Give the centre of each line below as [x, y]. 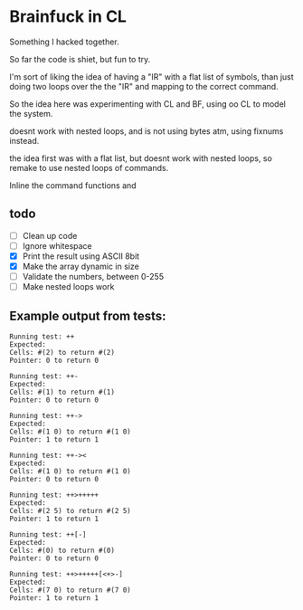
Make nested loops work [68, 287]
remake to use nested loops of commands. [89, 167]
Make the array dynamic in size [81, 266]
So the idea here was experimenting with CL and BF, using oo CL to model [148, 104]
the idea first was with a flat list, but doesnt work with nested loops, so [141, 158]
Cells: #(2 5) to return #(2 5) [70, 510]
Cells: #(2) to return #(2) [62, 352]
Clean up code [50, 235]
